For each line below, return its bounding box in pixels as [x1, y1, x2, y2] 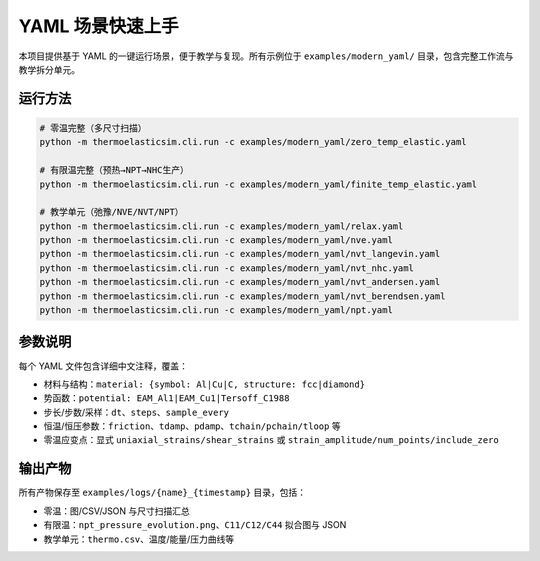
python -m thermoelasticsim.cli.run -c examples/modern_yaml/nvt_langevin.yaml [39, 248, 441, 260]
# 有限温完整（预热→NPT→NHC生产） [39, 165, 189, 176]
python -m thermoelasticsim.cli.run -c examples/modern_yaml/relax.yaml [39, 220, 404, 232]
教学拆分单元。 [18, 63, 80, 75]
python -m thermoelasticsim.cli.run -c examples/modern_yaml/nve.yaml [39, 235, 394, 246]
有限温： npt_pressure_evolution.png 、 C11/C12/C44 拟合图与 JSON [43, 519, 347, 531]
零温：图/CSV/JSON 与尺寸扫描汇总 [43, 505, 190, 517]
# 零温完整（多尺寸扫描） [39, 122, 147, 134]
